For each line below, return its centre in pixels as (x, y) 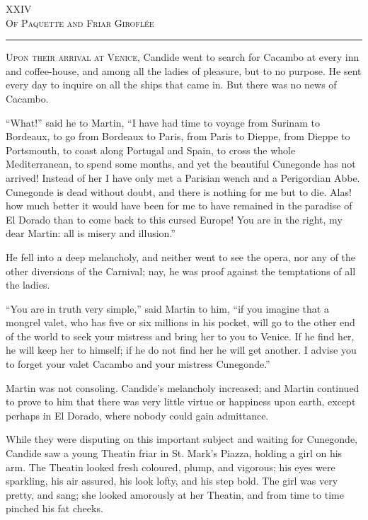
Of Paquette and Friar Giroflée (80, 22)
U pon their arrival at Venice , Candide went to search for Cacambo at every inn (183, 57)
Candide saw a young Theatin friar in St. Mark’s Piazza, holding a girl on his (174, 453)
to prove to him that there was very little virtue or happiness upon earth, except (181, 401)
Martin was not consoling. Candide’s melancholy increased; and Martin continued (183, 387)
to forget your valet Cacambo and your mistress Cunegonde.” (138, 364)
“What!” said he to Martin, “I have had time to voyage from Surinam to (163, 122)
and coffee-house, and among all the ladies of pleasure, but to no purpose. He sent (184, 70)
